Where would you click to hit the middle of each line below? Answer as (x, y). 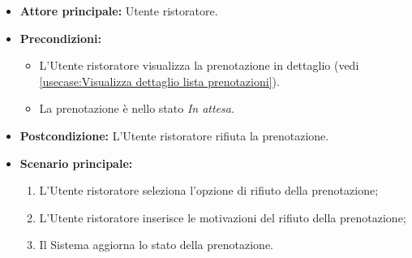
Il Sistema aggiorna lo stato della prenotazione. (156, 245)
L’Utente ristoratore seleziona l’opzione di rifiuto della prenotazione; (209, 190)
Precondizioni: (60, 38)
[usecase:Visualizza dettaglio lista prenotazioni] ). (159, 81)
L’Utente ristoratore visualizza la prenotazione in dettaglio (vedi (199, 65)
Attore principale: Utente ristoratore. (119, 11)
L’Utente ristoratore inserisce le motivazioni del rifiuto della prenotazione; (223, 217)
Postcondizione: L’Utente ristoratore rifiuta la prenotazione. (174, 135)
